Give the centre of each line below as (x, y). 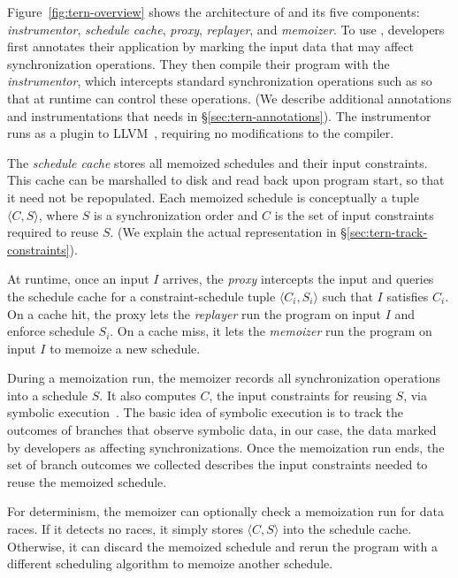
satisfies (408, 296)
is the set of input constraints (354, 214)
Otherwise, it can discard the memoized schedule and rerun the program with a (222, 546)
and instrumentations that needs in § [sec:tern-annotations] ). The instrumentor (219, 115)
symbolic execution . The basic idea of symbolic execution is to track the (205, 412)
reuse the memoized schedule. (87, 481)
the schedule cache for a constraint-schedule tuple (141, 296)
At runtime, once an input (78, 279)
